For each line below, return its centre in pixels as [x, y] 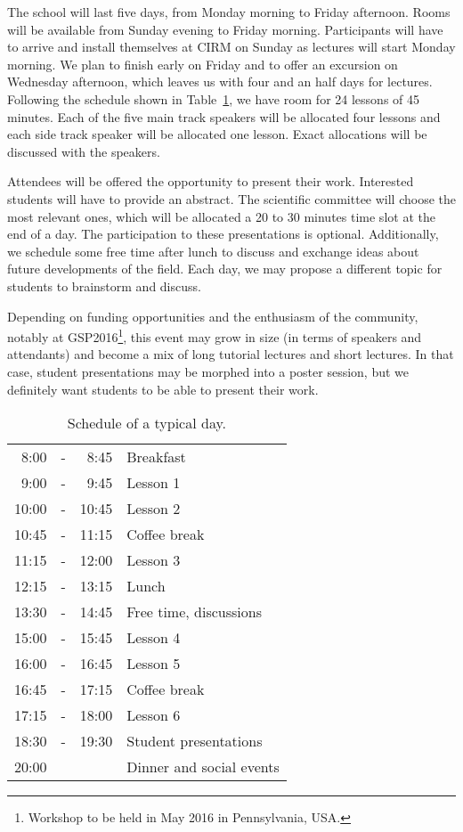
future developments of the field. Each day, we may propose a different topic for [225, 269]
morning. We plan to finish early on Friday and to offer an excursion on [203, 64]
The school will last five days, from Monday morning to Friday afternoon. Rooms [229, 12]
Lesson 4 [154, 638]
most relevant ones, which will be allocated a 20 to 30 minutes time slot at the [221, 216]
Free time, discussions [194, 612]
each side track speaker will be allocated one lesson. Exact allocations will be [217, 134]
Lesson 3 [154, 560]
